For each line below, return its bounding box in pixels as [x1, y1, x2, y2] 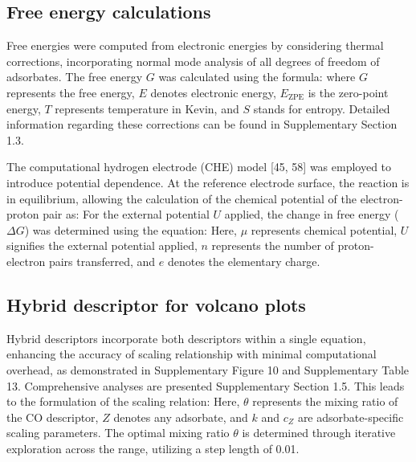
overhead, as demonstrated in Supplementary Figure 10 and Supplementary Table [6, 361, 410, 378]
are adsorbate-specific [297, 408, 404, 425]
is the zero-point [308, 84, 389, 100]
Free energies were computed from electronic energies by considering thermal [6, 37, 384, 54]
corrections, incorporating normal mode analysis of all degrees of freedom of [6, 52, 380, 69]
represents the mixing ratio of [252, 393, 398, 410]
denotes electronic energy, [150, 84, 276, 100]
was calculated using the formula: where [158, 68, 356, 85]
